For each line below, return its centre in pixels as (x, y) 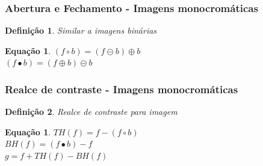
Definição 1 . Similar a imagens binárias (81, 30)
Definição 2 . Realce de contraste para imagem (91, 112)
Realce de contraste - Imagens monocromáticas (122, 89)
